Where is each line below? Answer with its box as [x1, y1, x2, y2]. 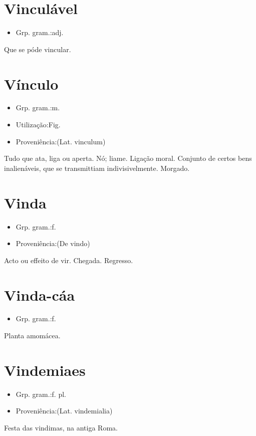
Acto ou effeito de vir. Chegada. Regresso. [4, 255, 133, 265]
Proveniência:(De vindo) [16, 238, 90, 249]
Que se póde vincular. [4, 44, 71, 54]
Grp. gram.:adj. [16, 27, 64, 38]
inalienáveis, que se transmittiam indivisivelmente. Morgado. [4, 162, 190, 173]
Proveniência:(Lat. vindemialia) [16, 405, 113, 416]
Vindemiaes [4, 359, 86, 380]
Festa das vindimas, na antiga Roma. [4, 422, 118, 432]
